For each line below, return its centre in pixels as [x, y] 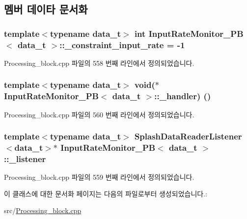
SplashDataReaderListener [188, 136]
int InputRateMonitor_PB [189, 33]
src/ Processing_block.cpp [43, 210]
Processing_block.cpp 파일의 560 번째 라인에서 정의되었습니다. [99, 114]
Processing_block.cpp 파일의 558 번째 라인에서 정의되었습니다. [99, 63]
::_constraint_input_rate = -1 [122, 44]
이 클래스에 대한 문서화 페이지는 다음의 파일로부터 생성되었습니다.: [106, 193]
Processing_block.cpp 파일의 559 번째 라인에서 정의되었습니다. [99, 177]
